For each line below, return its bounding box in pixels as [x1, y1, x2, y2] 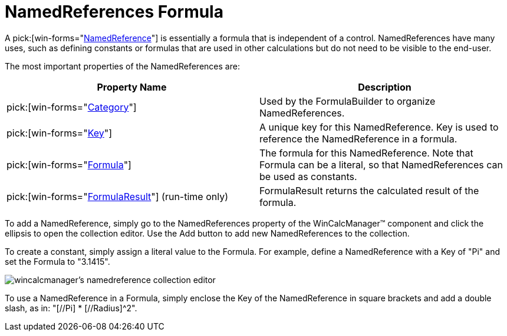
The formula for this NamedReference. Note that [259, 147, 473, 159]
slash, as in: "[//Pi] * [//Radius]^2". [5, 302, 137, 313]
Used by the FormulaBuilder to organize [259, 95, 436, 107]
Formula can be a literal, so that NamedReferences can [259, 158, 503, 171]
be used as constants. [259, 170, 357, 182]
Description [358, 81, 411, 93]
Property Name [97, 81, 167, 93]
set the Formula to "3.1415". [5, 256, 110, 267]
